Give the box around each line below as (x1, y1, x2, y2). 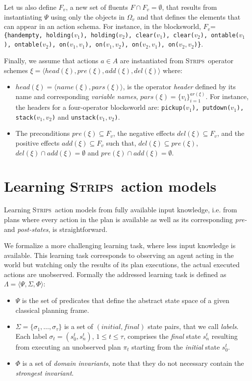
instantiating (4, 11, 42, 22)
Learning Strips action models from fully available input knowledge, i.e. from (4, 204, 237, 215)
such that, (106, 138, 136, 148)
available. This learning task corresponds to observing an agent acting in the (4, 250, 234, 260)
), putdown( (192, 104, 231, 112)
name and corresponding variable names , (15, 91, 138, 102)
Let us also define (4, 2, 56, 12)
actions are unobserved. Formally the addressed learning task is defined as (4, 269, 227, 279)
